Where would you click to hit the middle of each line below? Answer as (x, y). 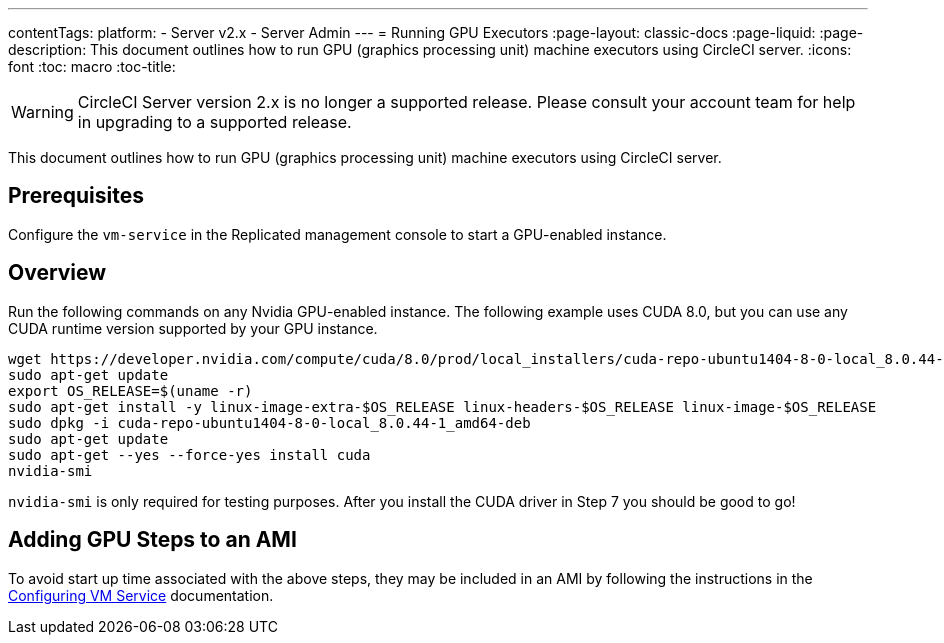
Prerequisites (76, 196)
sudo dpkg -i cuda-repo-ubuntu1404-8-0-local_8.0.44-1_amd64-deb (269, 422)
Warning (42, 112)
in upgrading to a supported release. (214, 122)
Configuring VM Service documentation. (141, 595)
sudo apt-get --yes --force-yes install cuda (189, 454)
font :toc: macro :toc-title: (92, 66)
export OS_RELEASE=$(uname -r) (130, 390)
